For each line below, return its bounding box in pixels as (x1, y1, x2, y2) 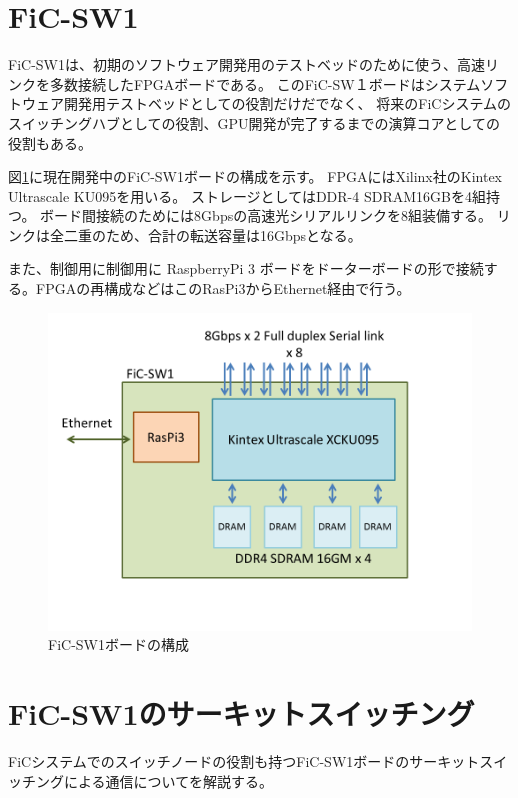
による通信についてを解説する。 (63, 770, 273, 791)
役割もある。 (8, 132, 92, 153)
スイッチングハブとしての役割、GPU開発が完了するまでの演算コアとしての (8, 112, 500, 133)
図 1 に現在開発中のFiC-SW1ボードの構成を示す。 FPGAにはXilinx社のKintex (8, 166, 502, 187)
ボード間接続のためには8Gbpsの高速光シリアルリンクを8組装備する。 (40, 205, 493, 226)
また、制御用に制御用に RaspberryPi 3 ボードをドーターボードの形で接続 (8, 258, 484, 279)
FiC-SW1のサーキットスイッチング (8, 693, 475, 734)
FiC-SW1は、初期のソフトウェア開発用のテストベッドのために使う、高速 (8, 54, 485, 75)
